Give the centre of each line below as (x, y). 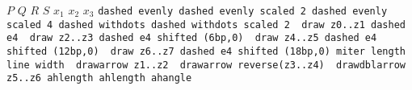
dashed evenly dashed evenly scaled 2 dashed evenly (243, 11)
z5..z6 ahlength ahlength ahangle (99, 78)
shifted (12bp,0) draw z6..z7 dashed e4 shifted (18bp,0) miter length (206, 51)
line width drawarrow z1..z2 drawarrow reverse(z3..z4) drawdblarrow (206, 65)
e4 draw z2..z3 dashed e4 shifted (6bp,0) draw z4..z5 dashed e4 (192, 38)
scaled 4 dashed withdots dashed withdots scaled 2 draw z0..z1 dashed (206, 25)
